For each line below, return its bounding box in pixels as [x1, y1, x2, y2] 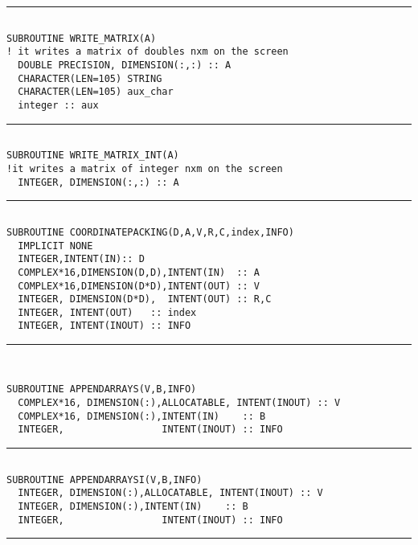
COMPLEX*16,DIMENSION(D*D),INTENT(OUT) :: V [18, 280, 260, 292]
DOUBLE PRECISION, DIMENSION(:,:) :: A [18, 59, 232, 71]
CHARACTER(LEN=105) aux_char [18, 86, 174, 98]
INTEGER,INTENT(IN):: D [18, 253, 145, 265]
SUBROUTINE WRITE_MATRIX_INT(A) [6, 150, 179, 162]
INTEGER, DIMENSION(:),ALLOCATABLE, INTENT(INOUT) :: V [18, 487, 323, 499]
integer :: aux [18, 99, 99, 111]
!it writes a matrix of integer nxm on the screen [6, 162, 283, 174]
